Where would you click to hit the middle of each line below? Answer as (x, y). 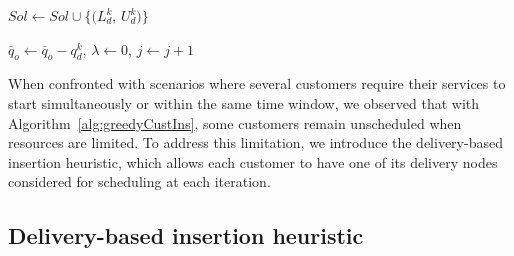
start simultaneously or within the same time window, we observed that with (244, 102)
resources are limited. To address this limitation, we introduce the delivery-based (255, 142)
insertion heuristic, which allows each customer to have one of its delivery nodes (253, 161)
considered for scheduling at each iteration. (139, 181)
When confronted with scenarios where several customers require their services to (257, 83)
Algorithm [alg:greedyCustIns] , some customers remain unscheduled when (235, 122)
